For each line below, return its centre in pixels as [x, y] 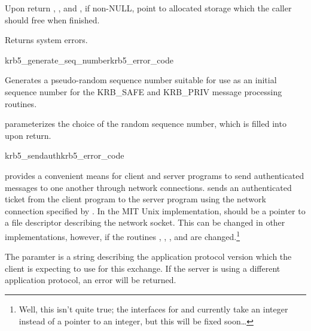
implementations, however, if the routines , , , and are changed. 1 [123, 235]
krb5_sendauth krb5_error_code [65, 155]
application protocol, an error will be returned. [91, 280]
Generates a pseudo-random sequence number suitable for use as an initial [141, 80]
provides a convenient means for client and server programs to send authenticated [155, 175]
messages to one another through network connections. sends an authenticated [148, 187]
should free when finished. [52, 19]
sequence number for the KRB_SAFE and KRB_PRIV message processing [144, 91]
